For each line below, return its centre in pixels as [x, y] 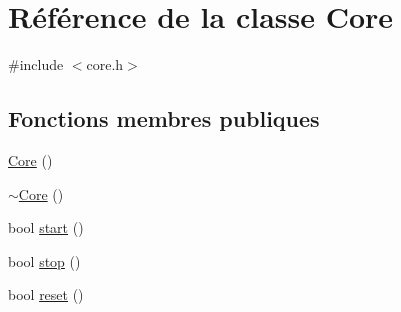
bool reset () [46, 294]
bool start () [46, 227]
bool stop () [44, 260]
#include [36, 64]
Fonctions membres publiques [164, 118]
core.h [105, 64]
